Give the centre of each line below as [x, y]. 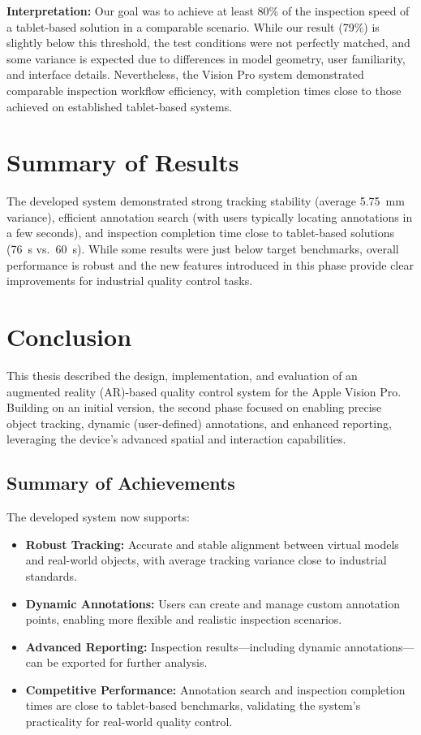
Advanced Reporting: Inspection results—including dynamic [183, 646]
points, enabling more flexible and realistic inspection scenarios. [184, 619]
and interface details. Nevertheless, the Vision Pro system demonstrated [185, 74]
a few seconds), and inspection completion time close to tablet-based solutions [201, 233]
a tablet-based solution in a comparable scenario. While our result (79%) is [193, 26]
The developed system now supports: [98, 517]
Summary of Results [123, 162]
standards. [52, 575]
